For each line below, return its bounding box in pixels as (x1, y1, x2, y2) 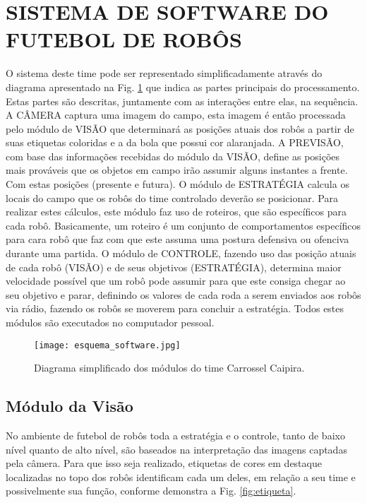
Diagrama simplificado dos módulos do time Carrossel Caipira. (34, 360, 305, 375)
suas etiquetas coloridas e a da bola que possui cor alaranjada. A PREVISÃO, (6, 135, 344, 150)
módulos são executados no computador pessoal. (6, 315, 215, 329)
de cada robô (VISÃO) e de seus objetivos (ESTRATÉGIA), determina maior (6, 259, 342, 274)
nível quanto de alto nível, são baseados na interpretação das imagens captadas (6, 442, 347, 456)
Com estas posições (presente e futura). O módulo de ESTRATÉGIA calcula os (6, 177, 349, 191)
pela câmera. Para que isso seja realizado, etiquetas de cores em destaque (6, 456, 322, 471)
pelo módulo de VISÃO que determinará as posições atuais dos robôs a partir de (6, 121, 354, 136)
